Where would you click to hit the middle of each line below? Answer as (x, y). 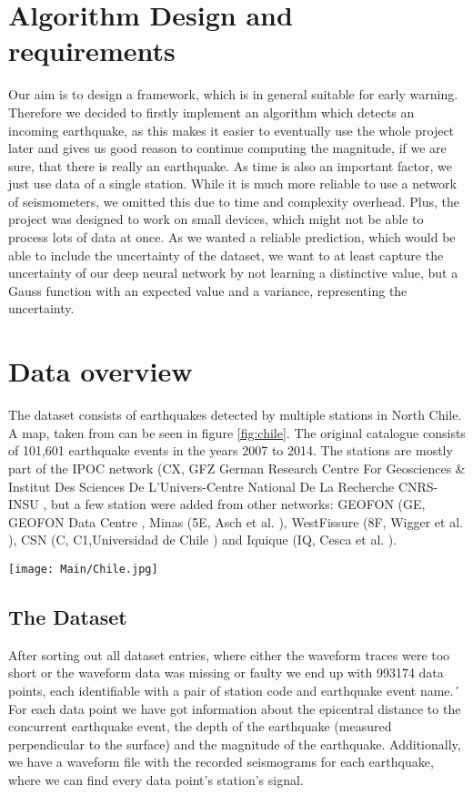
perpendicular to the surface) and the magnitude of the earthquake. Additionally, (235, 744)
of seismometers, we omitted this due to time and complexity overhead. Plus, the (234, 201)
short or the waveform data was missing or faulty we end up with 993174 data (226, 673)
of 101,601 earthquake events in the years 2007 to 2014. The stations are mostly (231, 450)
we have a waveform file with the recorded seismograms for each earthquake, (221, 762)
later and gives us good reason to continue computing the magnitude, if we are (227, 148)
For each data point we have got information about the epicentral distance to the (235, 708)
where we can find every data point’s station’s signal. (156, 779)
